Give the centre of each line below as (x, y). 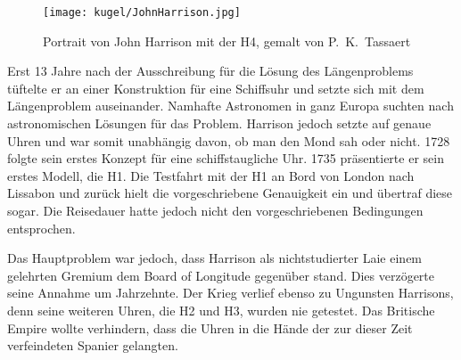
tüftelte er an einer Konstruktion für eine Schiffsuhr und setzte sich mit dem (216, 88)
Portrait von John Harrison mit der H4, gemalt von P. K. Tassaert (227, 41)
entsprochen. (41, 228)
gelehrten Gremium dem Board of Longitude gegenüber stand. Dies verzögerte (221, 275)
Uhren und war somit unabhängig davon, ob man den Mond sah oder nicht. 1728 (229, 140)
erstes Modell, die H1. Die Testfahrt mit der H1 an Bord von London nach (211, 175)
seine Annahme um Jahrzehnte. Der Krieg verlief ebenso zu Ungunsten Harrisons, (230, 293)
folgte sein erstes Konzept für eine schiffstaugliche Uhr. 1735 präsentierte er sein (226, 158)
